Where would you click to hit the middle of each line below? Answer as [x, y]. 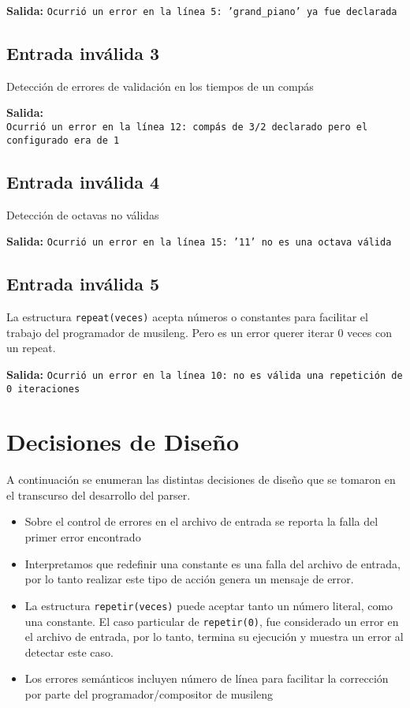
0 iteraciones [43, 389]
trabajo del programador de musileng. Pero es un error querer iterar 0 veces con [199, 332]
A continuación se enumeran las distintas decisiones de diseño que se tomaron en [201, 479]
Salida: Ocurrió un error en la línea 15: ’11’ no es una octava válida [199, 241]
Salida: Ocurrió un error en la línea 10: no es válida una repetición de [205, 374]
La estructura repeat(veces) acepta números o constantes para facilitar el [187, 317]
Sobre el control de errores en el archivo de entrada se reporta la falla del [201, 521]
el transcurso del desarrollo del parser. [99, 494]
